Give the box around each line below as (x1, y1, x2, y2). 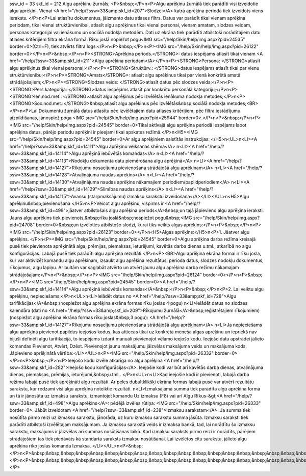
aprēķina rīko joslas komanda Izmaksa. (9, 443, 91, 449)
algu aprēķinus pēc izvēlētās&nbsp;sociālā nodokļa (118, 100, 226, 107)
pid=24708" (9, 222, 35, 228)
